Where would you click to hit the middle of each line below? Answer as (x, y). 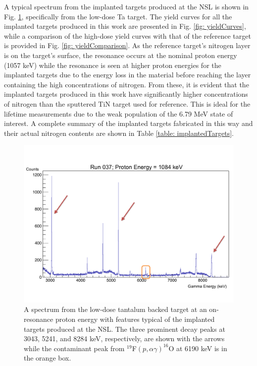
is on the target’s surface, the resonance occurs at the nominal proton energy (121, 55)
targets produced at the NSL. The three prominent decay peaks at (125, 329)
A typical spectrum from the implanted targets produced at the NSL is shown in (127, 6)
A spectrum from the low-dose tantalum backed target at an (115, 309)
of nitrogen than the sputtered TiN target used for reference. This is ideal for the (127, 103)
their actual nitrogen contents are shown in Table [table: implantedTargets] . (119, 133)
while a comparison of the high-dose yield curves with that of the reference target (128, 35)
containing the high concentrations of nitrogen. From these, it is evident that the (127, 84)
